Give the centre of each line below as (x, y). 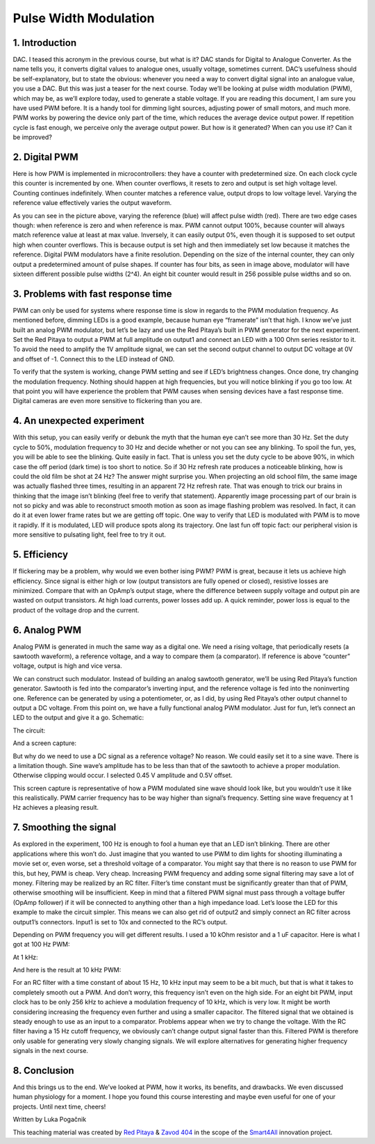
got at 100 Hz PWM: (41, 945)
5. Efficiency (41, 555)
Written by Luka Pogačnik (50, 1120)
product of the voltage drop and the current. (76, 610)
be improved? (32, 137)
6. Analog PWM (47, 630)
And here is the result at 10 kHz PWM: (67, 970)
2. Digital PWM (45, 157)
